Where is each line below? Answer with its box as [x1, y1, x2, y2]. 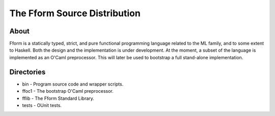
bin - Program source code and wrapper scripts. [22, 81, 124, 87]
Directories [9, 67, 46, 76]
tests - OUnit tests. [22, 102, 62, 108]
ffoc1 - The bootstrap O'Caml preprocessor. [22, 88, 114, 94]
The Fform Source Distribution [9, 8, 141, 19]
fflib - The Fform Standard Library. [22, 95, 94, 101]
